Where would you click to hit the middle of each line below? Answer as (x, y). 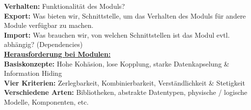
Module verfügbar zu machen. (49, 25)
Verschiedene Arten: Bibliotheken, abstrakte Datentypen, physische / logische (126, 92)
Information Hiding (33, 73)
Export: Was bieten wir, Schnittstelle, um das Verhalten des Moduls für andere (125, 15)
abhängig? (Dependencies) (43, 44)
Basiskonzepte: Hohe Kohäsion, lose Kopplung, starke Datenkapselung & (117, 63)
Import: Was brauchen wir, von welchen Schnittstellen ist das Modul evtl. (117, 34)
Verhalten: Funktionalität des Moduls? (65, 6)
